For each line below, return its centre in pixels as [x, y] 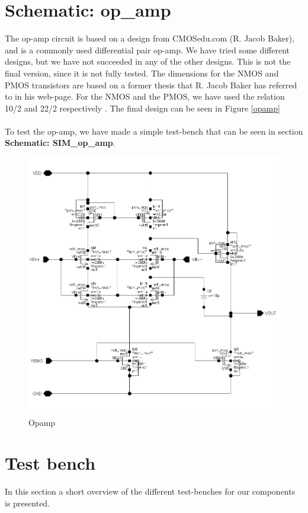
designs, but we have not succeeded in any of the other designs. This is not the [148, 61]
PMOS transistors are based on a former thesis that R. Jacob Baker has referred [151, 85]
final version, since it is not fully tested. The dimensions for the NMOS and [142, 73]
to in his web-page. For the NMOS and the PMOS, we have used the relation [145, 96]
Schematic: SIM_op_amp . [60, 143]
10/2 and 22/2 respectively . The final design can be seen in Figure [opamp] [142, 108]
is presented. [28, 503]
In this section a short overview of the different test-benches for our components [150, 491]
